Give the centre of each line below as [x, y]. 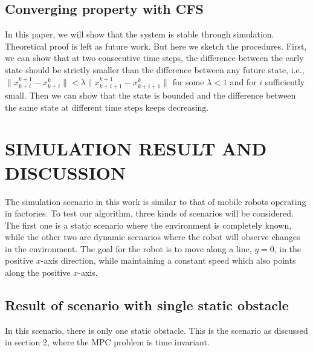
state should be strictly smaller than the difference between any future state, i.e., [155, 69]
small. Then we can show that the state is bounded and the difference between [150, 95]
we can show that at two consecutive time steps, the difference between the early [154, 58]
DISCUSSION [66, 172]
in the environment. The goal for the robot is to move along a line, [128, 248]
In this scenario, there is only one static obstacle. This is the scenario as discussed [156, 330]
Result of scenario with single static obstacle [147, 305]
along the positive [38, 272]
